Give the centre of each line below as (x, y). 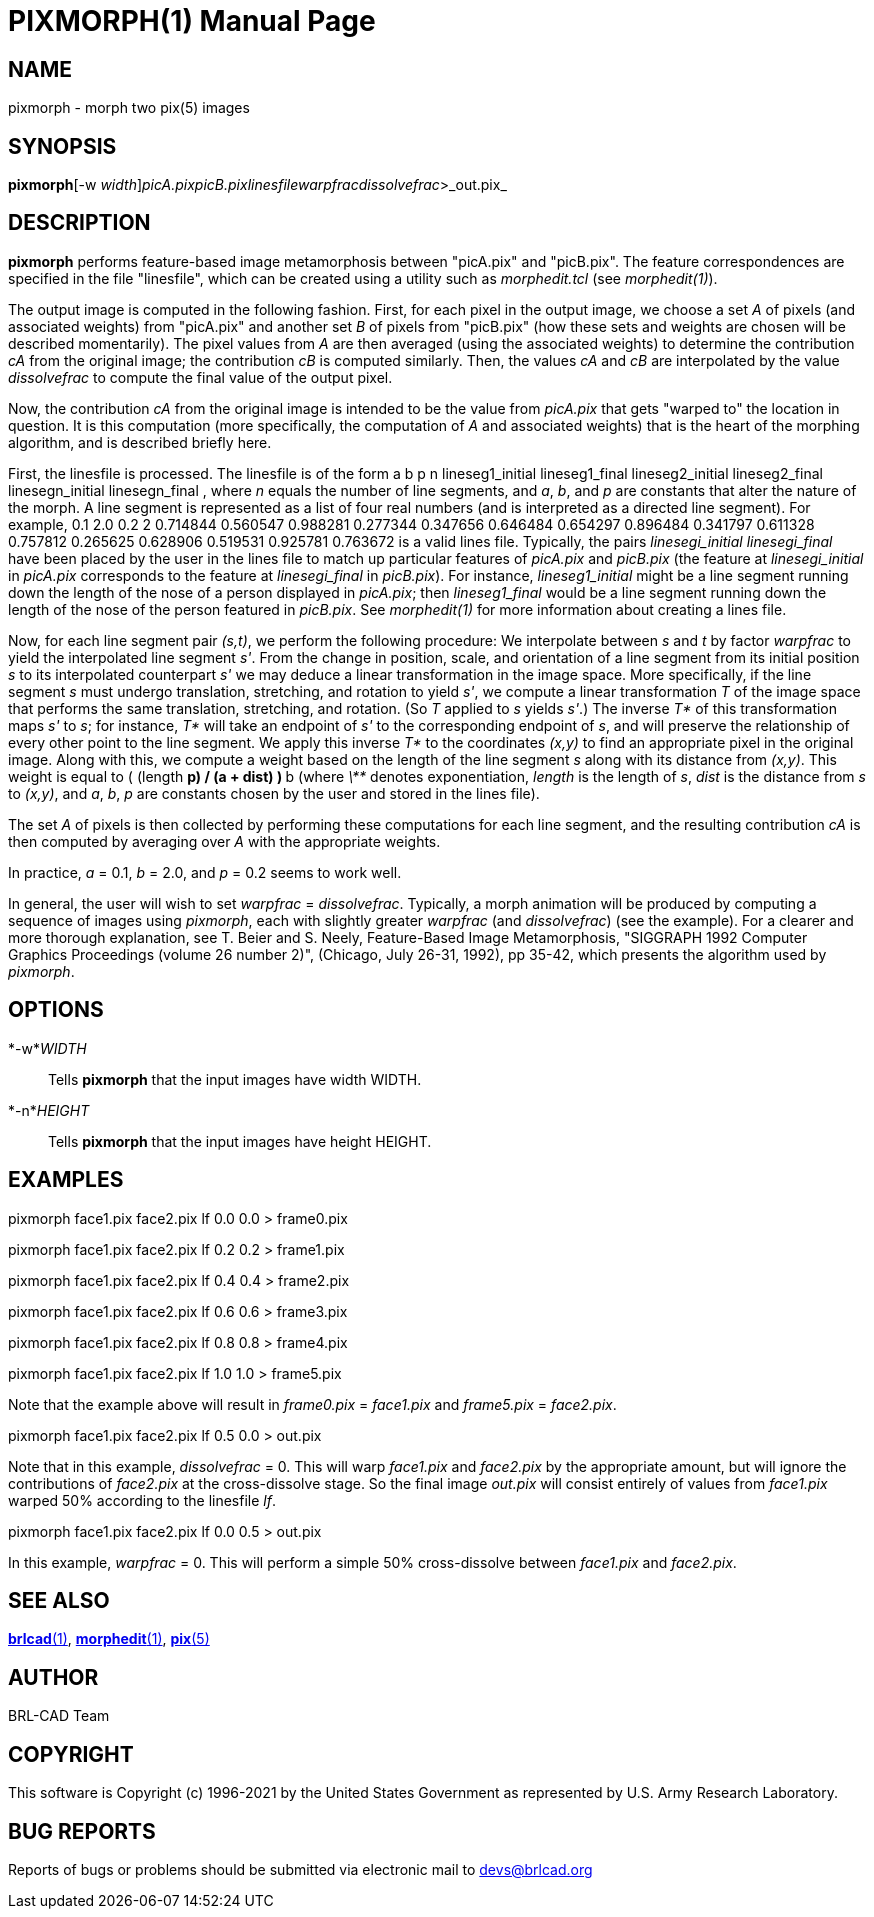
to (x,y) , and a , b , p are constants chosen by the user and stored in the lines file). (274, 793)
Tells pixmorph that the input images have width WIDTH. (235, 1079)
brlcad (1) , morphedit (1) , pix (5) (109, 1639)
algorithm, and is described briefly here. (140, 442)
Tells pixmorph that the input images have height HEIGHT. (240, 1141)
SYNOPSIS (62, 146)
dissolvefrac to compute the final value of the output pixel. (200, 377)
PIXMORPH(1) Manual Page (192, 21)
